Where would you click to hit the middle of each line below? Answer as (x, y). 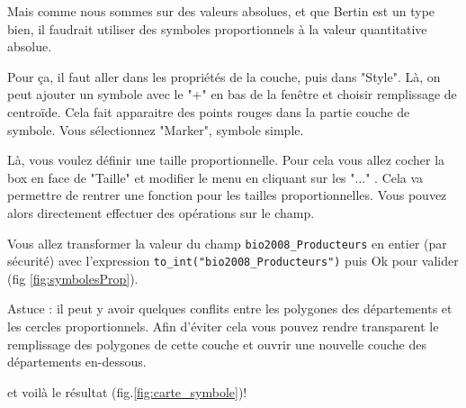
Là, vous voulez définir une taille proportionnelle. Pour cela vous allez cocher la (226, 160)
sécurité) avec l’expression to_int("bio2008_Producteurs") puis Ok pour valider (233, 261)
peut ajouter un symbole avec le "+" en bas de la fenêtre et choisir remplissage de (232, 94)
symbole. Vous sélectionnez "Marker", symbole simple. (156, 129)
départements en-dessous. (77, 362)
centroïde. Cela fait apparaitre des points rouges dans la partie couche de (209, 111)
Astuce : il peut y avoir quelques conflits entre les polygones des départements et (230, 308)
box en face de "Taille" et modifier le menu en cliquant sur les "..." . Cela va (215, 177)
